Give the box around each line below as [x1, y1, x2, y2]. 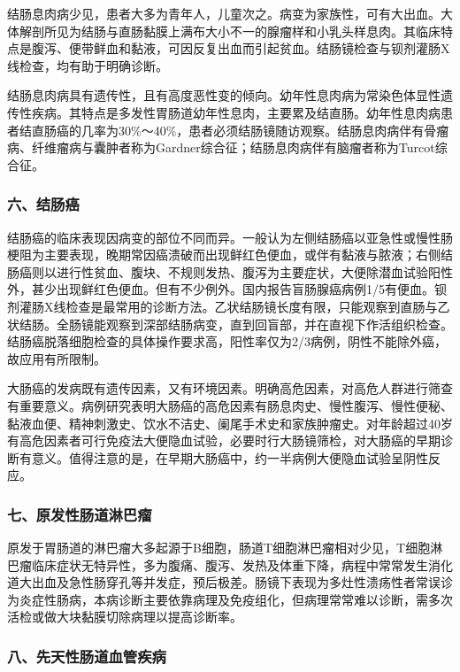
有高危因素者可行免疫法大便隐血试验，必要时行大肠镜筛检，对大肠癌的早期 [7, 431, 441, 450]
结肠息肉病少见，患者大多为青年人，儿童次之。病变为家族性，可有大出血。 [7, 4, 441, 22]
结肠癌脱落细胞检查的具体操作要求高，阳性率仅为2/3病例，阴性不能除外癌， [7, 332, 447, 351]
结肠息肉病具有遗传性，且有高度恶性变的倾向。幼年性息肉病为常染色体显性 [7, 86, 441, 104]
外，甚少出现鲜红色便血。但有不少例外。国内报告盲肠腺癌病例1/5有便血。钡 [7, 280, 447, 298]
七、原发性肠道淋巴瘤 [7, 503, 152, 525]
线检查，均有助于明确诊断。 [7, 56, 168, 74]
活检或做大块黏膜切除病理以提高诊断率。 [7, 607, 242, 626]
